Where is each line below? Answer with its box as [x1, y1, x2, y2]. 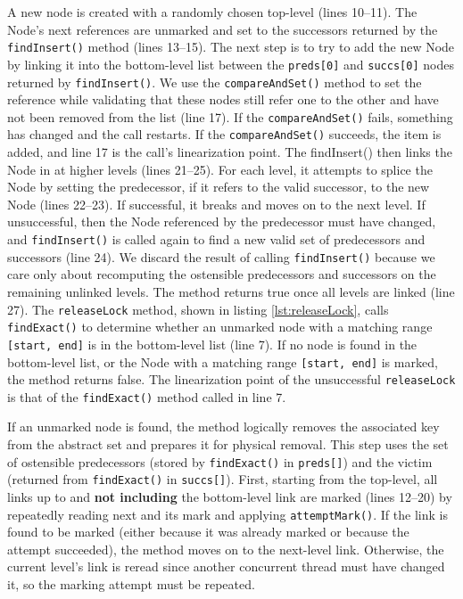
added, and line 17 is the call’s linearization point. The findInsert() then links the [7, 143, 452, 161]
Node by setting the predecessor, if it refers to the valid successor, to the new [7, 177, 430, 196]
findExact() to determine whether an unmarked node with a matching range [7, 317, 433, 336]
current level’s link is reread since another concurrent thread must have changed [7, 557, 445, 576]
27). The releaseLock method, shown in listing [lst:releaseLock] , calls [7, 299, 389, 318]
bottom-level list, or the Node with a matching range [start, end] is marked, [7, 352, 438, 371]
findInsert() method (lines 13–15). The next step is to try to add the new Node [7, 37, 455, 56]
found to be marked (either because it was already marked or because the [7, 522, 409, 541]
